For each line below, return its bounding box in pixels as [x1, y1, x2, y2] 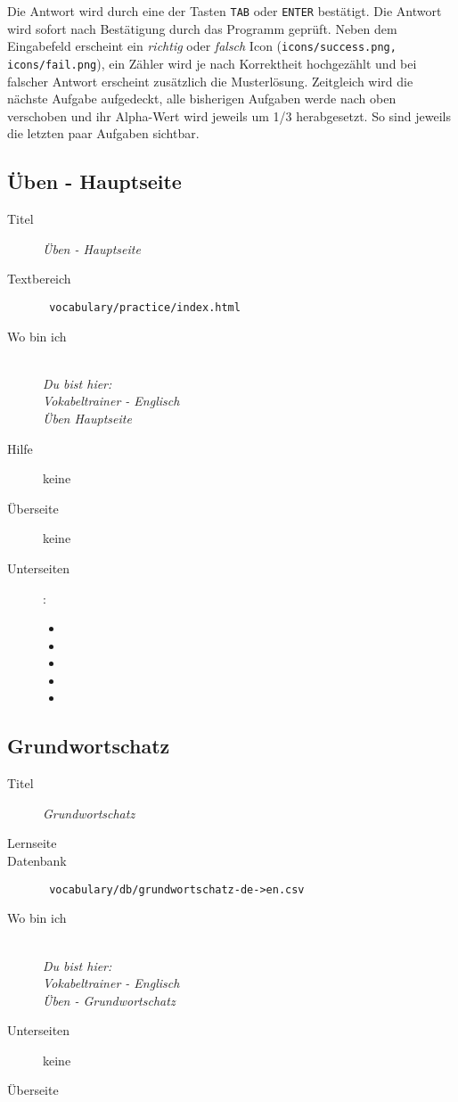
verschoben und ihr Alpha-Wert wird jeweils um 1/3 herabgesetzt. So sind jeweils [7, 106, 451, 125]
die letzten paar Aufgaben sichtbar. [7, 124, 200, 143]
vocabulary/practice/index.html [49, 300, 241, 314]
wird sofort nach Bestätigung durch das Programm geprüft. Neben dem [7, 19, 397, 37]
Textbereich [7, 269, 71, 288]
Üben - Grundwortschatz [43, 991, 176, 1009]
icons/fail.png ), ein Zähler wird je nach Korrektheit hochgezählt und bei [7, 53, 417, 72]
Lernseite [7, 834, 57, 852]
